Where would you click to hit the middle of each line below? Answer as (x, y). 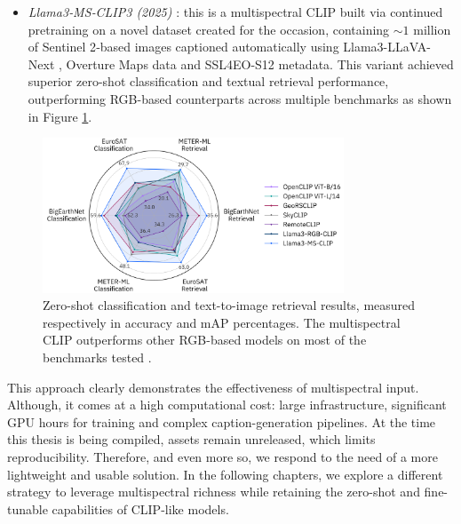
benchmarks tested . (97, 357)
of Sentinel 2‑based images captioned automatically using (183, 47)
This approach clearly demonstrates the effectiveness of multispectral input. (213, 387)
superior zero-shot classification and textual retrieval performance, (208, 81)
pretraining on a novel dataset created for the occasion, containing (209, 29)
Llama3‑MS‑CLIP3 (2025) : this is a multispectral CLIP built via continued (235, 12)
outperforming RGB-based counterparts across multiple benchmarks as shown (240, 98)
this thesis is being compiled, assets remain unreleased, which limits (191, 439)
